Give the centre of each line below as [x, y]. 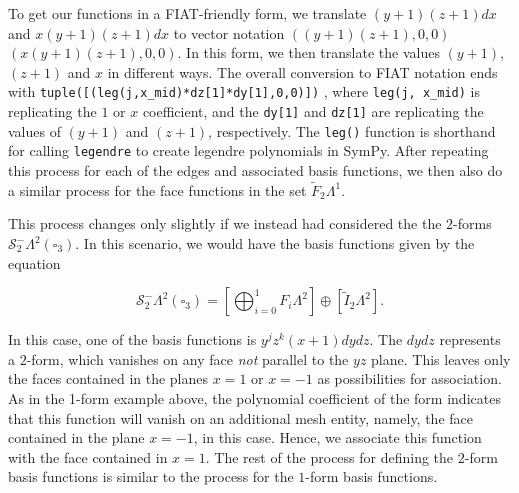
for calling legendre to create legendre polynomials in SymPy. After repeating [248, 150]
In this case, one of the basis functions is [132, 339]
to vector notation [229, 32]
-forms [472, 223]
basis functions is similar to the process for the [151, 476]
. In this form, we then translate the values [308, 52]
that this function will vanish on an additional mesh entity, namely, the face [240, 417]
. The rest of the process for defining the [329, 456]
